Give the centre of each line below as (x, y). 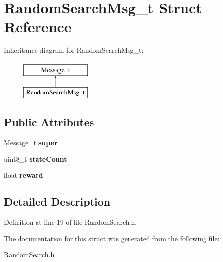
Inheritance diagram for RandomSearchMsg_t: (74, 50)
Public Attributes (49, 122)
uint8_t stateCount (36, 159)
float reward (24, 175)
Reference (38, 27)
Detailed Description (57, 201)
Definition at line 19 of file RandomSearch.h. (71, 222)
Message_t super (31, 142)
